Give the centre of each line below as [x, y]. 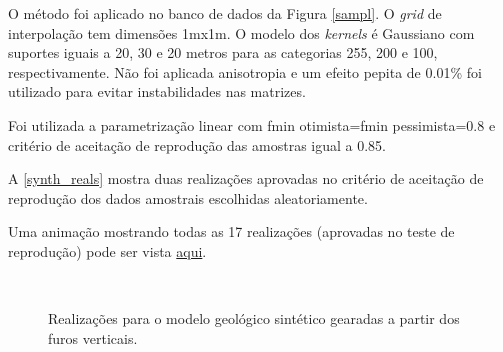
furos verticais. [93, 337]
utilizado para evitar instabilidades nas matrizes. [157, 91]
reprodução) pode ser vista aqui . [107, 250]
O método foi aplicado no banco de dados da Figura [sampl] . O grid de [225, 13]
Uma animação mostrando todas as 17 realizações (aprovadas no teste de [231, 231]
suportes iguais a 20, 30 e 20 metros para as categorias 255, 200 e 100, [223, 52]
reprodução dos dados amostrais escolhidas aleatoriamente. [188, 197]
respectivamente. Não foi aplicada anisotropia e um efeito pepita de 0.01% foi [245, 71]
